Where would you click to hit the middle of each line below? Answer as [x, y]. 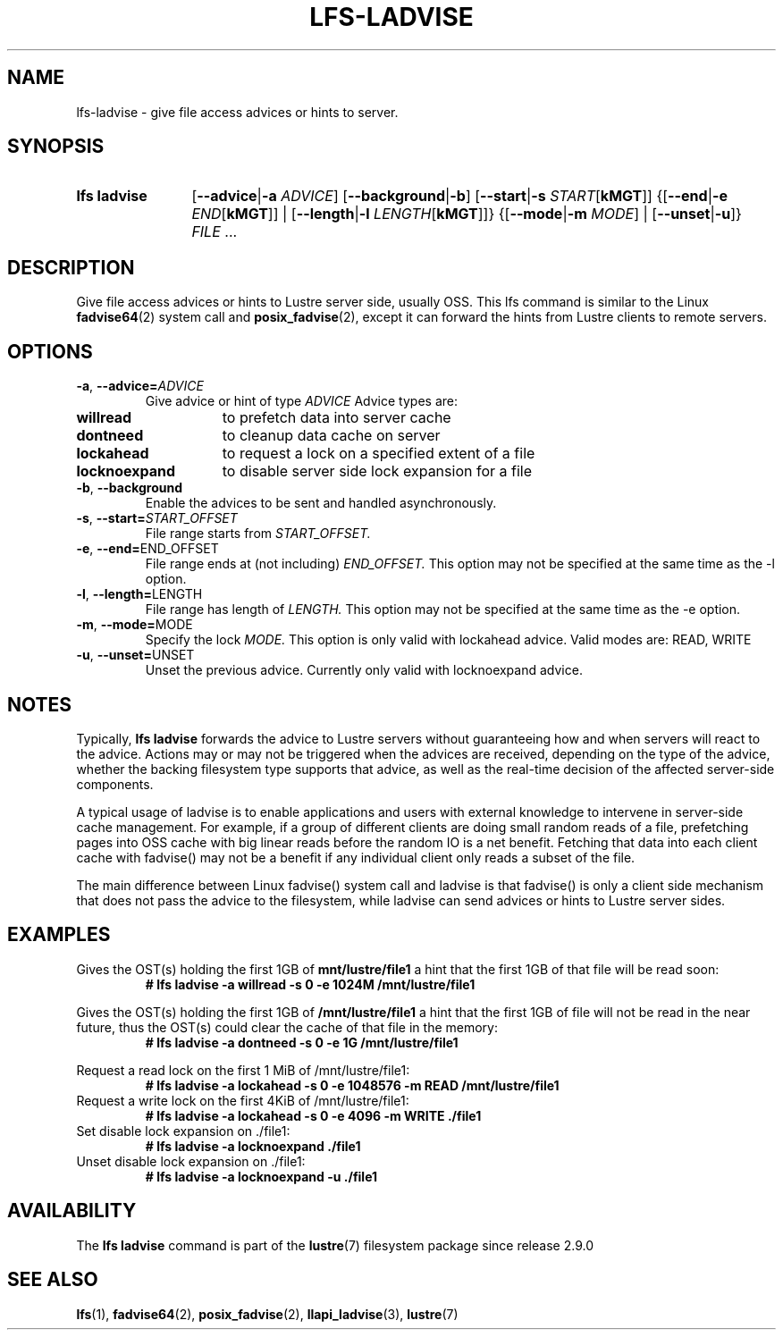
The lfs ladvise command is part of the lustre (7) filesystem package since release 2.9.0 [335, 1245]
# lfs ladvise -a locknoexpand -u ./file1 [261, 1176]
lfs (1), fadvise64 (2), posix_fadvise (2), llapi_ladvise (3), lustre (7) [267, 1314]
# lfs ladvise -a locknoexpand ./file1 [253, 1146]
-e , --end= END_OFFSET [147, 549]
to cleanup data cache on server [331, 436]
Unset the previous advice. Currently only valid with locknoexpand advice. [364, 670]
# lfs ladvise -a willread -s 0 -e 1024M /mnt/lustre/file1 [310, 984]
